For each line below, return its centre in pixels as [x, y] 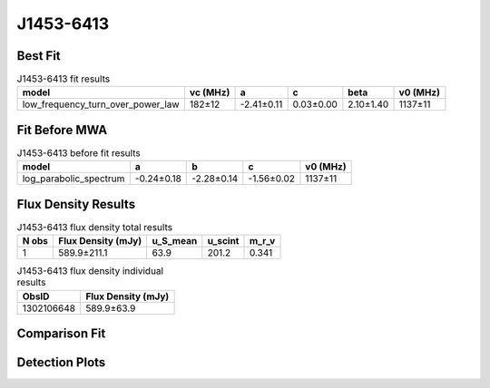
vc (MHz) [210, 92]
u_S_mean [175, 241]
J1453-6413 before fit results [78, 153]
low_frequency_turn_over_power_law [101, 104]
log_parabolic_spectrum [73, 179]
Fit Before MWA [62, 130]
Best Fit [39, 56]
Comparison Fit [61, 334]
